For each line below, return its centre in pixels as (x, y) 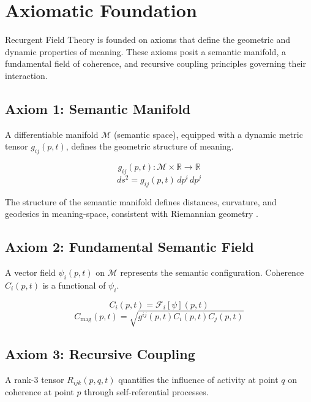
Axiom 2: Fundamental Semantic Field (129, 247)
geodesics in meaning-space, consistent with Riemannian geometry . (132, 214)
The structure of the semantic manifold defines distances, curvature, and (141, 201)
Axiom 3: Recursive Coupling (100, 353)
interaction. (26, 75)
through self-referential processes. (146, 391)
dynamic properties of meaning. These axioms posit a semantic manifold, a (145, 51)
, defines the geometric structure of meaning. (150, 146)
